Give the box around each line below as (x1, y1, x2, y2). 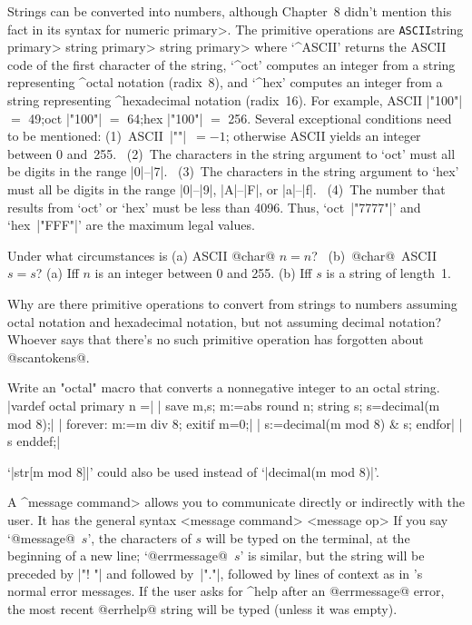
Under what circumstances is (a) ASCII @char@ (7, 245, 276, 264)
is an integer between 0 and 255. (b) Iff (94, 263, 312, 283)
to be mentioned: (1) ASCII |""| (7, 126, 187, 145)
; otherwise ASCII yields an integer (225, 126, 421, 145)
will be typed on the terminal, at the (205, 528, 410, 547)
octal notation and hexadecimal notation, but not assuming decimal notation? (7, 312, 442, 331)
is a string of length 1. (326, 263, 451, 283)
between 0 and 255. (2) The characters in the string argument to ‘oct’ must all (7, 144, 456, 163)
